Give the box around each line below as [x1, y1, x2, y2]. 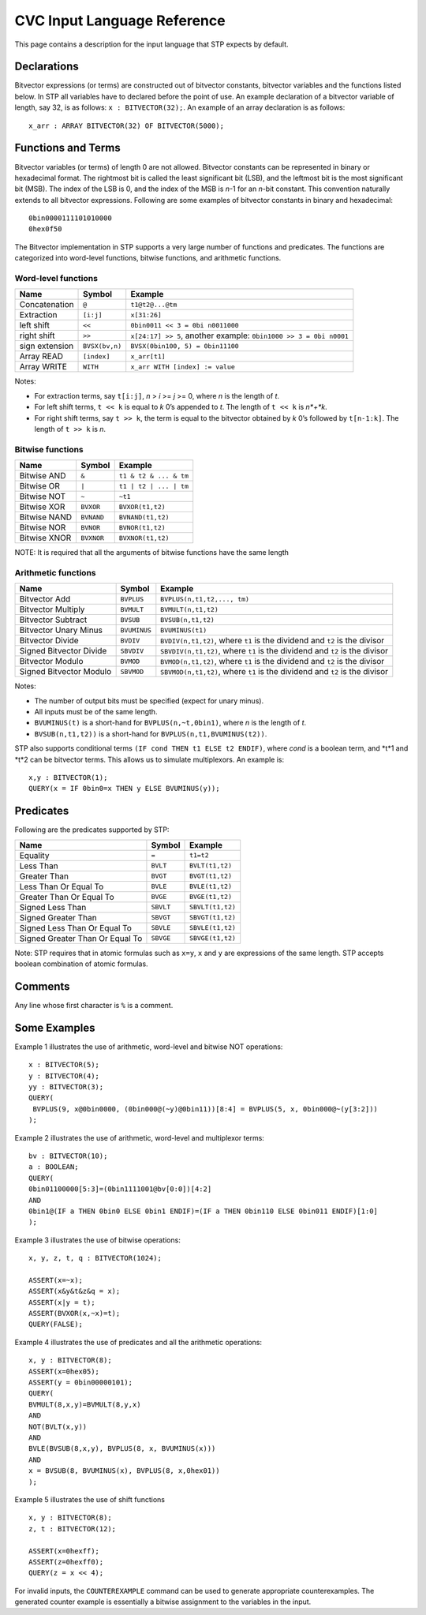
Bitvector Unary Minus [19, 624, 103, 635]
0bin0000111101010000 [28, 214, 112, 223]
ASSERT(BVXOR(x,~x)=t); [28, 1309, 121, 1318]
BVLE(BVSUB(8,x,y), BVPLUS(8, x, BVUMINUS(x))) [28, 1445, 216, 1453]
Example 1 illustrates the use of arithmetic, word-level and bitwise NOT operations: [14, 1042, 283, 1051]
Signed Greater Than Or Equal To [19, 932, 143, 943]
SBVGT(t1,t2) [189, 913, 237, 922]
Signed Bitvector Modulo [19, 666, 112, 677]
